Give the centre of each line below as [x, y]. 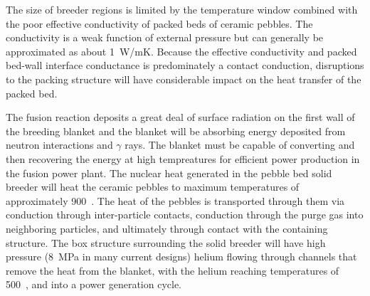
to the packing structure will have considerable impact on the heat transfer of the [184, 79]
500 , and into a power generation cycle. [94, 284]
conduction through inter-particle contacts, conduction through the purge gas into [185, 215]
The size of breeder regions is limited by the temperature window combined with [182, 9]
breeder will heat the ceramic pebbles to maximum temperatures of [153, 187]
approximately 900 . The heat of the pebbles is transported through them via [175, 200]
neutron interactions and [59, 145]
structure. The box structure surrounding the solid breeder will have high [166, 242]
